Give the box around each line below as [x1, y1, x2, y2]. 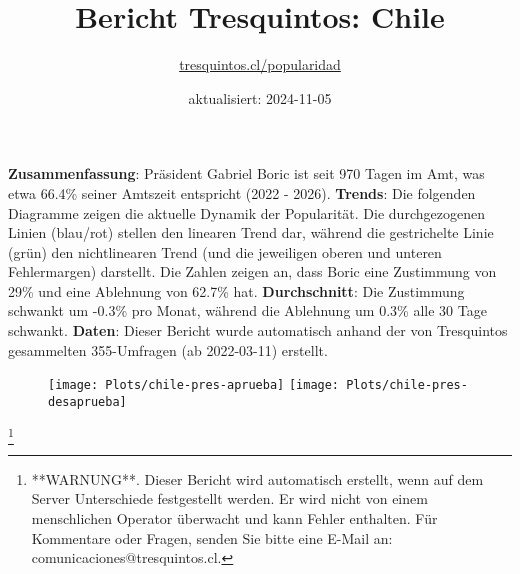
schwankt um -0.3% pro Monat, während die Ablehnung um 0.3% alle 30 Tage [8, 300, 487, 321]
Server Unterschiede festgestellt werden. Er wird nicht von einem [31, 488, 428, 509]
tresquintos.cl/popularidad [179, 54, 341, 75]
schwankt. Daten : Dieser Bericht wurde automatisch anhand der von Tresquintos [8, 320, 508, 341]
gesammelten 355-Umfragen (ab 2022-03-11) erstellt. [8, 339, 328, 360]
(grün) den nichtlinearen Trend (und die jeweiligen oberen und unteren [8, 241, 442, 262]
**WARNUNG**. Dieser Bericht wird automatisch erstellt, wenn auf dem [31, 468, 484, 489]
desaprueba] [48, 394, 127, 409]
